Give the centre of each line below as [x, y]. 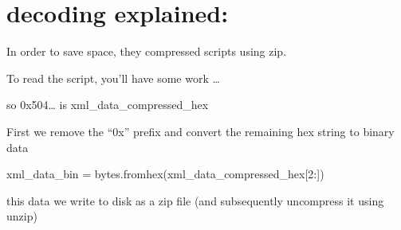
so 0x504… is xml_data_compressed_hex [108, 105]
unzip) [22, 216]
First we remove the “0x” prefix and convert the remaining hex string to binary [200, 131]
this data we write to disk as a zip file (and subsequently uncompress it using [195, 200]
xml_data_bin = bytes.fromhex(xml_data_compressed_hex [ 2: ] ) [165, 174]
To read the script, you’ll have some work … [113, 78]
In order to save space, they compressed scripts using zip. [147, 51]
